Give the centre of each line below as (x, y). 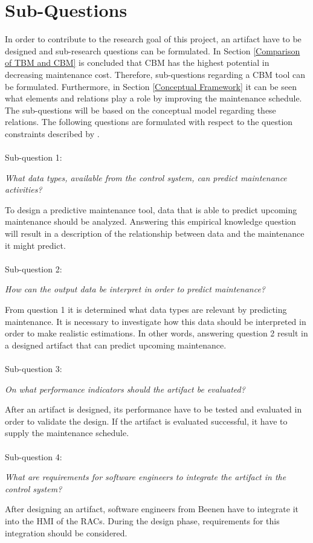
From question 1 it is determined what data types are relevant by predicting (146, 309)
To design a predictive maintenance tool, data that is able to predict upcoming (151, 209)
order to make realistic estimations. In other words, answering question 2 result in (156, 333)
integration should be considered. (66, 532)
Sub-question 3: (34, 368)
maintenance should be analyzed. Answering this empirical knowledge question (150, 221)
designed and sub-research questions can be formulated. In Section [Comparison (153, 50)
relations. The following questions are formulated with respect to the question (149, 122)
